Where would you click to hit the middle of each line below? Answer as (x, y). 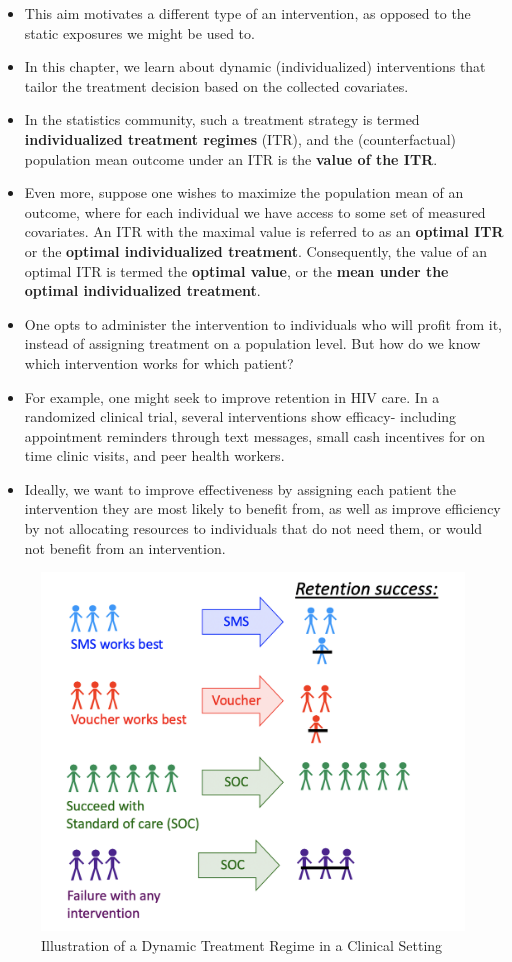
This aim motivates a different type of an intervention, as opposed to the (247, 13)
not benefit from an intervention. (125, 547)
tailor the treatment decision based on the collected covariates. (216, 85)
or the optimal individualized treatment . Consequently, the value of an (256, 250)
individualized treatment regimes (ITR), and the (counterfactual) (240, 138)
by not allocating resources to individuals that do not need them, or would (253, 528)
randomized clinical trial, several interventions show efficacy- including (240, 416)
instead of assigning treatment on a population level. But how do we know (252, 343)
